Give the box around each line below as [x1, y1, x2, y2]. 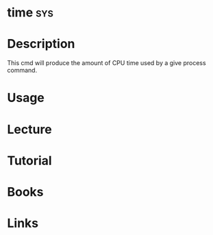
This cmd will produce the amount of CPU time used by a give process [7, 59, 207, 67]
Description [7, 36, 75, 52]
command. [7, 66, 38, 75]
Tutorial [7, 153, 53, 169]
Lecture [7, 121, 53, 137]
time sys [7, 5, 53, 21]
